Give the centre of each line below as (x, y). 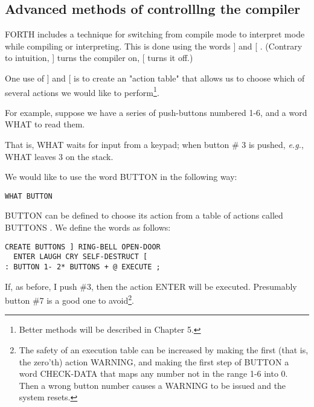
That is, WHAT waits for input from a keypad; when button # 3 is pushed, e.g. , (154, 145)
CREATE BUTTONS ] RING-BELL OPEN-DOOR (83, 247)
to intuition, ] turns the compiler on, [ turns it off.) (99, 58)
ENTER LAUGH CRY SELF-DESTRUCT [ (81, 257)
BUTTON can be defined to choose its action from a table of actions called (144, 215)
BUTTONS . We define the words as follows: (88, 227)
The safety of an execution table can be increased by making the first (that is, (164, 350)
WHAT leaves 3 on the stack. (59, 156)
